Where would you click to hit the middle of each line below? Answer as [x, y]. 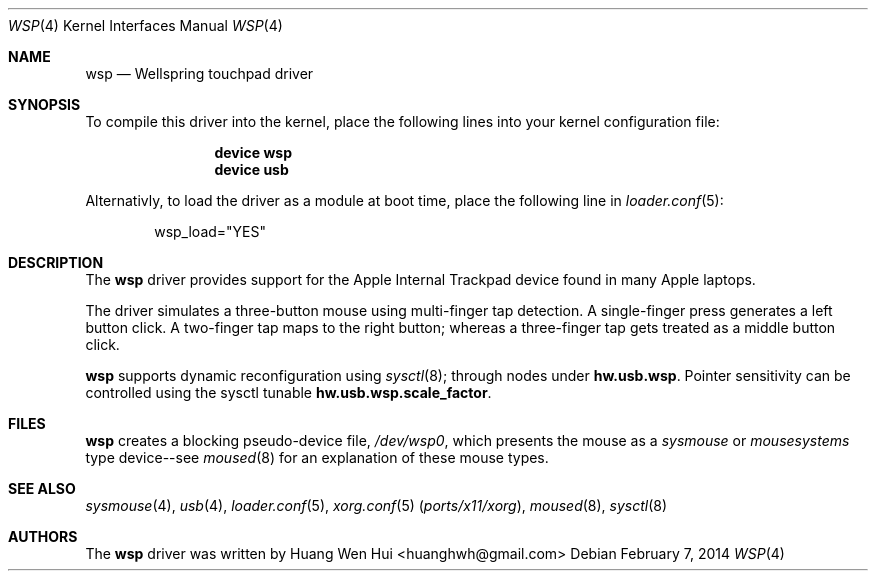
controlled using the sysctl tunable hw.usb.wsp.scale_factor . [288, 392]
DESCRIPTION [56, 262]
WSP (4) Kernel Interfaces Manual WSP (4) [145, 25]
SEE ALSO [42, 488]
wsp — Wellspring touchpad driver [199, 73]
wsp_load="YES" [210, 231]
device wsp [253, 152]
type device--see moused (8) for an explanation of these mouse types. [317, 457]
